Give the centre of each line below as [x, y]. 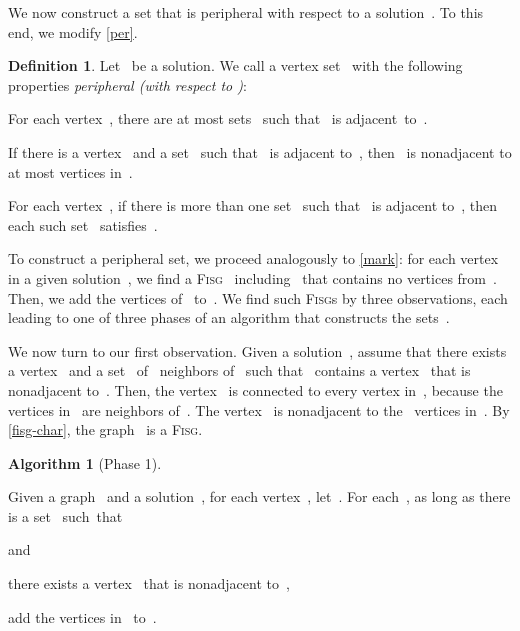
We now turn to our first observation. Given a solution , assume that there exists [257, 350]
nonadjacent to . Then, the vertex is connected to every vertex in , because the [255, 389]
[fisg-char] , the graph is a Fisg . [105, 429]
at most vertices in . [70, 171]
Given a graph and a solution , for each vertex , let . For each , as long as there [259, 496]
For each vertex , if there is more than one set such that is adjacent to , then [253, 205]
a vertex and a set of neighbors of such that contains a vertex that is [239, 370]
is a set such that [65, 515]
